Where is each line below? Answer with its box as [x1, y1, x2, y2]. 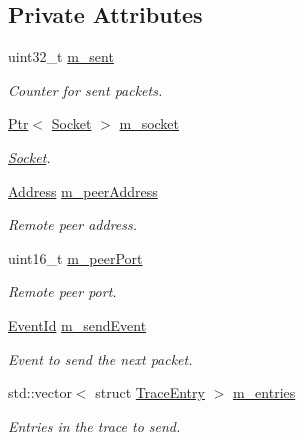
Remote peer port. [8, 281, 117, 302]
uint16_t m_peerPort [8, 247, 143, 268]
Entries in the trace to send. [8, 415, 181, 436]
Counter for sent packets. [8, 79, 163, 100]
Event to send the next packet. [8, 348, 193, 369]
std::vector [8, 382, 72, 403]
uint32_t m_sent [8, 46, 114, 67]
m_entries [232, 382, 296, 403]
